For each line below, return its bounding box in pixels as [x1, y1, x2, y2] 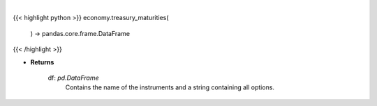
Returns [30, 58, 54, 66]
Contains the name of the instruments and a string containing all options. [65, 83, 275, 91]
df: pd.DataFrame [47, 73, 99, 82]
